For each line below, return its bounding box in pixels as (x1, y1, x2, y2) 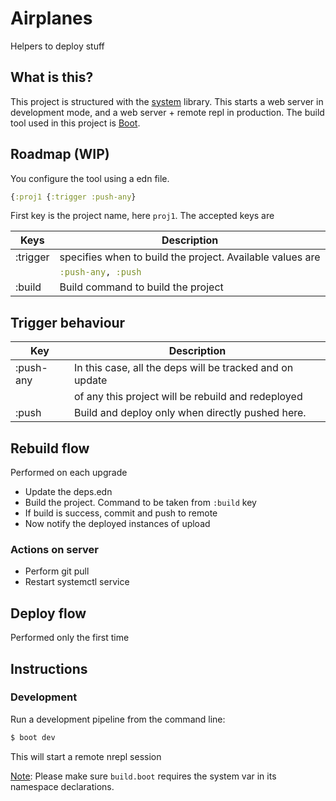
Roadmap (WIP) (10, 146, 110, 163)
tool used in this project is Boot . (10, 117, 141, 129)
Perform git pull (24, 565, 90, 577)
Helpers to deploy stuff (10, 40, 105, 52)
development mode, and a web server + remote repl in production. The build (10, 106, 325, 118)
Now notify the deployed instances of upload (24, 518, 211, 530)
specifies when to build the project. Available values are (59, 250, 321, 264)
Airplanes (10, 7, 93, 30)
